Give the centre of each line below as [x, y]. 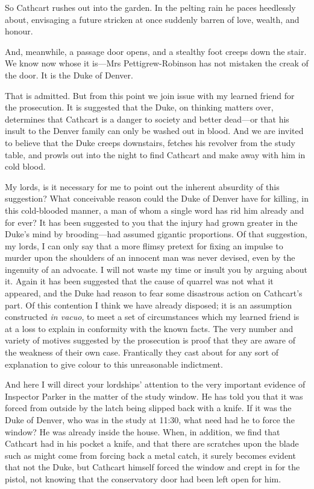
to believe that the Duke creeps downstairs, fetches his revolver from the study [150, 142]
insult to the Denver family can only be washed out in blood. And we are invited [154, 131]
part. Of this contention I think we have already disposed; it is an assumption [149, 305]
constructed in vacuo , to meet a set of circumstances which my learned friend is [152, 317]
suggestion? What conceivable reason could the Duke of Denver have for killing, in [157, 198]
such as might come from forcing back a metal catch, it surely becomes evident [150, 455]
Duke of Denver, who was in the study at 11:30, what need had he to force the [150, 420]
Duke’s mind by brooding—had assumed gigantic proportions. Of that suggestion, [156, 234]
